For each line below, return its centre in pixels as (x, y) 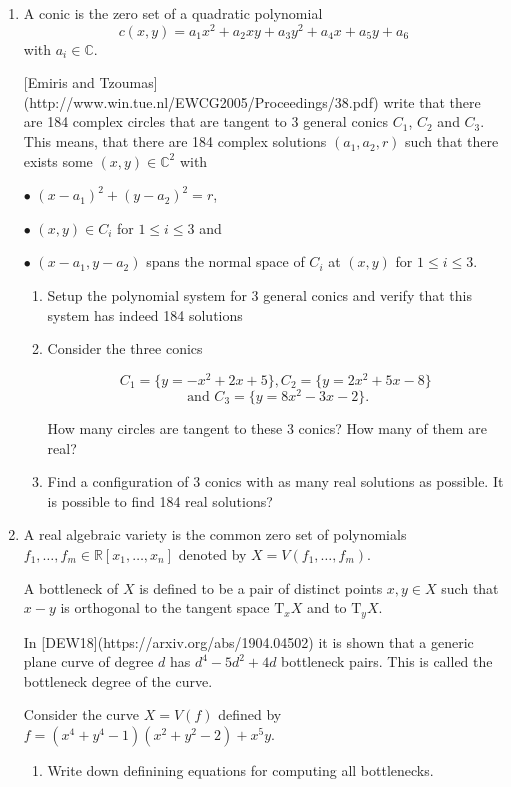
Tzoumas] (128, 82)
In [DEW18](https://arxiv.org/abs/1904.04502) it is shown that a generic (248, 641)
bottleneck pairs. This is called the (387, 661)
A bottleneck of (71, 587)
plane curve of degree (88, 661)
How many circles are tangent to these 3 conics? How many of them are (267, 427)
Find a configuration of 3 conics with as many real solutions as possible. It (275, 481)
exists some (58, 160)
